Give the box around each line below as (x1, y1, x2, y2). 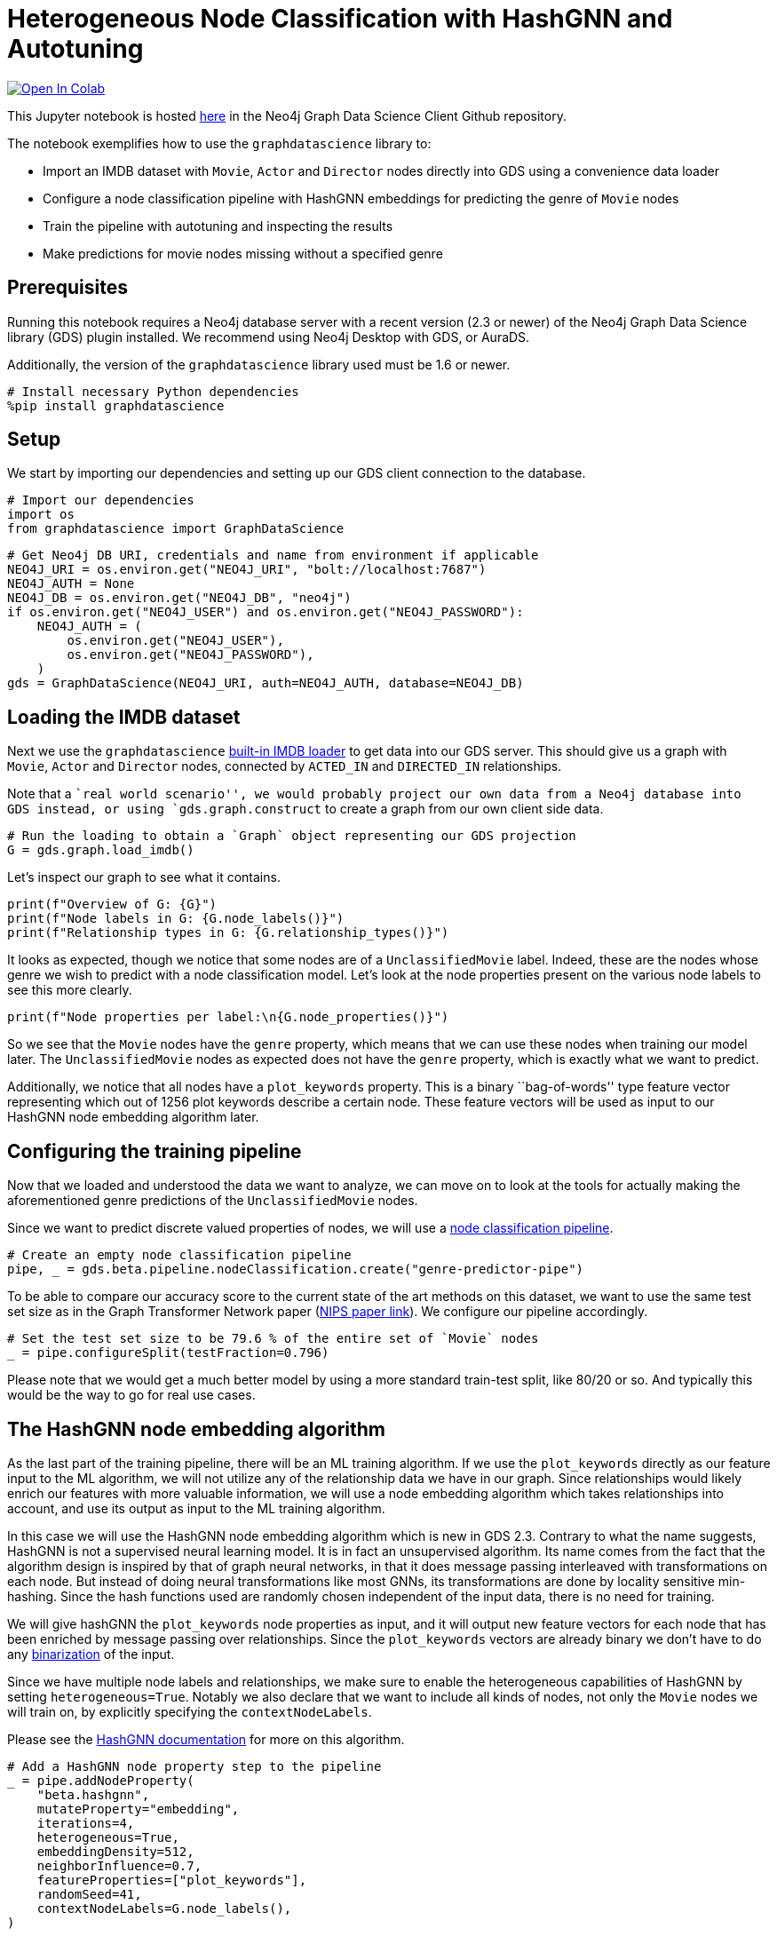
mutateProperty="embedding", (36, 1801, 240, 1816)
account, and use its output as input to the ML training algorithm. (7, 1500, 385, 1516)
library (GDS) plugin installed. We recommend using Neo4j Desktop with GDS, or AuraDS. (7, 329, 530, 345)
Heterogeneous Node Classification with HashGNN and (7, 4, 673, 34)
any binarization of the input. (7, 1646, 175, 1662)
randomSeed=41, (36, 1886, 142, 1901)
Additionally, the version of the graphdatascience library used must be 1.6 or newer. (7, 356, 511, 372)
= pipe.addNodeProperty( (21, 1773, 194, 1788)
